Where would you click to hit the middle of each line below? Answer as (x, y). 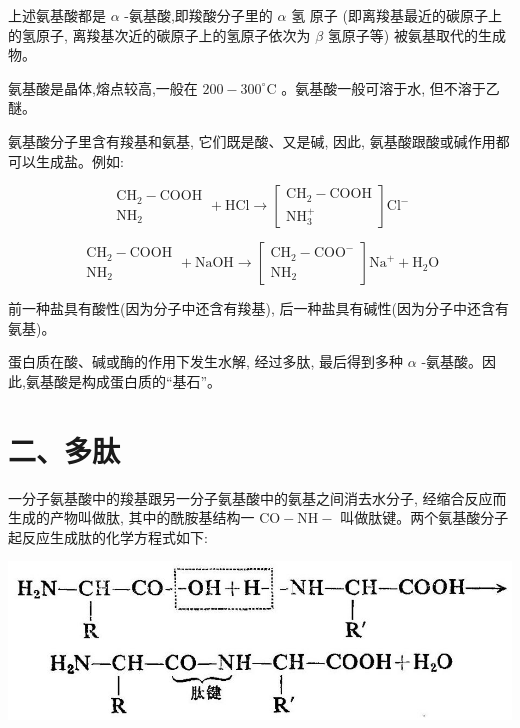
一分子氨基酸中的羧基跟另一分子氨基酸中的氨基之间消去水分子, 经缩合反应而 (257, 497)
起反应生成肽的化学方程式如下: (108, 536)
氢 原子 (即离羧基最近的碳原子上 (396, 15)
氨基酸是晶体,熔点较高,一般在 (103, 87)
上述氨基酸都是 (57, 15)
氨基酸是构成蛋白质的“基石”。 (123, 380)
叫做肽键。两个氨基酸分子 (424, 517)
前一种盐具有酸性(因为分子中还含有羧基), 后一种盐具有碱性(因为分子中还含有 (258, 308)
